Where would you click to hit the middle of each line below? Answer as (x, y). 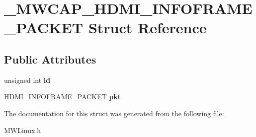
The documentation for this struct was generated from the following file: (114, 113)
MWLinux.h (23, 130)
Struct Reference (147, 28)
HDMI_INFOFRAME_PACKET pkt (63, 97)
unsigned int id (27, 80)
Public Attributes (50, 59)
